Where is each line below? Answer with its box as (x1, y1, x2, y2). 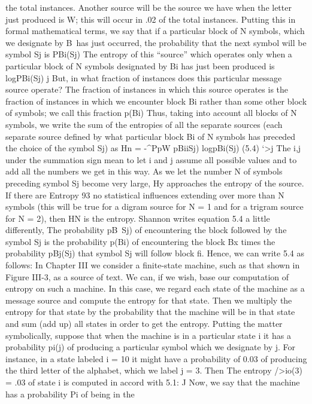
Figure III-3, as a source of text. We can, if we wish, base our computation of (5, 270, 289, 283)
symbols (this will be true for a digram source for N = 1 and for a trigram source (5, 200, 304, 213)
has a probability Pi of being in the (5, 387, 135, 400)
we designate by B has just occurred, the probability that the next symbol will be (5, 36, 307, 48)
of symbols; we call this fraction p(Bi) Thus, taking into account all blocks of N (5, 106, 297, 119)
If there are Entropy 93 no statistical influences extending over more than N (5, 188, 284, 201)
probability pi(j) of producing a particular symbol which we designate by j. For (5, 341, 296, 353)
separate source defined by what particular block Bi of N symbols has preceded (5, 130, 296, 142)
